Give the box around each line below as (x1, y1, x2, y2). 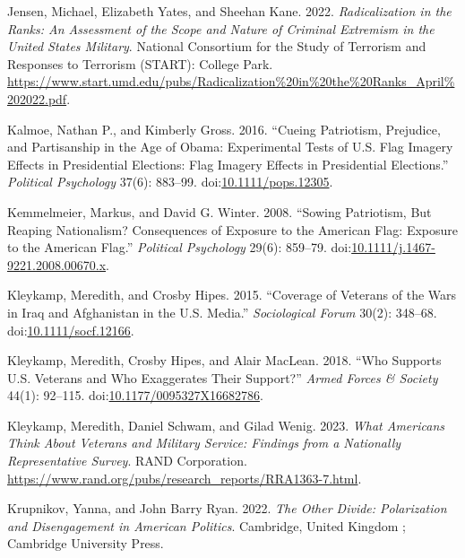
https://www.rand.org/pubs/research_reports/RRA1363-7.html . (7, 468, 362, 487)
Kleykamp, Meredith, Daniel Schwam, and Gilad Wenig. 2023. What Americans (7, 415, 444, 434)
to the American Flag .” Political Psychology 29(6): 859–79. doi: (7, 238, 352, 257)
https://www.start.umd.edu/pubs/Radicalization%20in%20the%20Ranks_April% (7, 72, 455, 91)
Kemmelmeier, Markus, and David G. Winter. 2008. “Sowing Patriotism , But (7, 202, 432, 221)
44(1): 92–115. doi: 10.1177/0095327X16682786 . (7, 386, 263, 405)
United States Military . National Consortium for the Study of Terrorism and (7, 37, 426, 56)
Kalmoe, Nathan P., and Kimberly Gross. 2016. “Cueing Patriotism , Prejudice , (7, 119, 441, 138)
